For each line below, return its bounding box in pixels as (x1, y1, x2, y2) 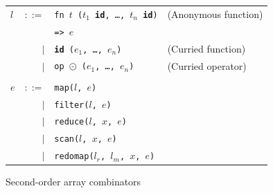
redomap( (54, 151, 94, 162)
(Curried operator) (167, 58, 247, 73)
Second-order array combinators (6, 174, 141, 189)
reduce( (54, 117, 89, 127)
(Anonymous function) (167, 6, 263, 21)
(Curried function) (167, 41, 246, 55)
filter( (54, 100, 89, 110)
